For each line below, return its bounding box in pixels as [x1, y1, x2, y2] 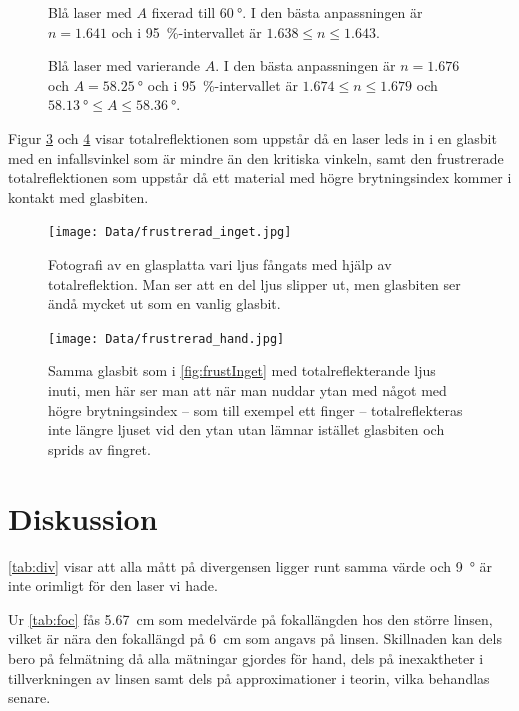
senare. [8, 687, 51, 708]
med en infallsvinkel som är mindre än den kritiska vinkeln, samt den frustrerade [8, 147, 504, 168]
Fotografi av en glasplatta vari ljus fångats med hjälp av [48, 254, 392, 274]
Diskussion [8, 497, 158, 538]
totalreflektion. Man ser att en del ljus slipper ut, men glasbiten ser [48, 273, 461, 294]
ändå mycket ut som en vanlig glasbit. [48, 293, 281, 314]
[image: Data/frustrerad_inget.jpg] [48, 225, 292, 240]
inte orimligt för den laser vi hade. [8, 575, 218, 596]
